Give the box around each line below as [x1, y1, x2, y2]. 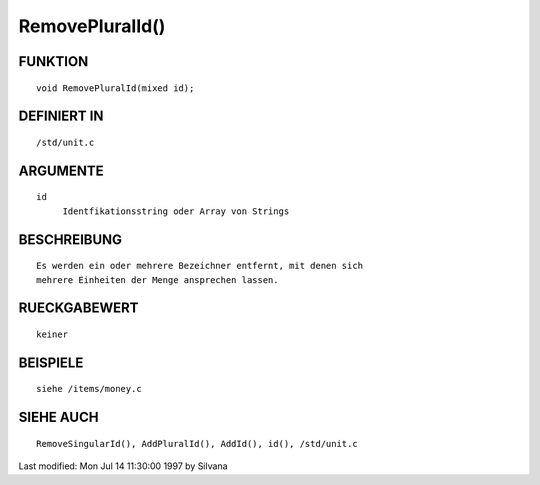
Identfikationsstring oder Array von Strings [62, 205, 290, 217]
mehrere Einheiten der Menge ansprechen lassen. [36, 274, 279, 285]
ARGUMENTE [18, 162, 104, 179]
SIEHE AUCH [18, 409, 99, 426]
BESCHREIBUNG [18, 231, 123, 248]
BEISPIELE [18, 354, 84, 371]
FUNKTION [18, 53, 89, 70]
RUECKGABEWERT [18, 300, 139, 317]
